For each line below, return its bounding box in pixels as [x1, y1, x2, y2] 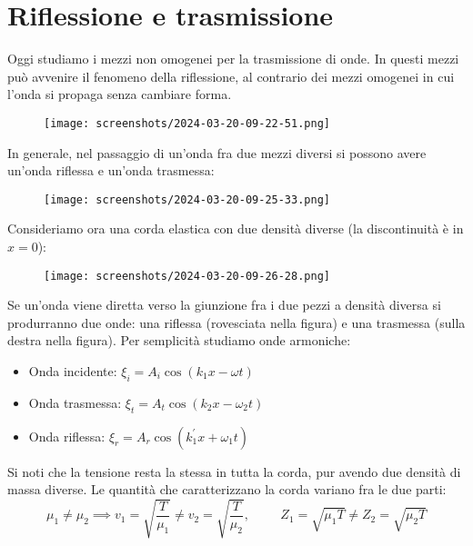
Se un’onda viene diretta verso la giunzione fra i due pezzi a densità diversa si [7, 295, 441, 314]
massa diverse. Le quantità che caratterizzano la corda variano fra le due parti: [7, 480, 447, 499]
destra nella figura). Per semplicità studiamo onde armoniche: [7, 331, 351, 350]
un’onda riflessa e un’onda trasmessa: [7, 161, 215, 180]
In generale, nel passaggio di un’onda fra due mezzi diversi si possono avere [7, 143, 427, 162]
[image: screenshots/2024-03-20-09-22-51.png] [44, 116, 330, 130]
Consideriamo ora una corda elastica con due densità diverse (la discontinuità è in [7, 219, 464, 238]
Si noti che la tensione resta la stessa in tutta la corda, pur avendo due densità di [7, 462, 461, 481]
